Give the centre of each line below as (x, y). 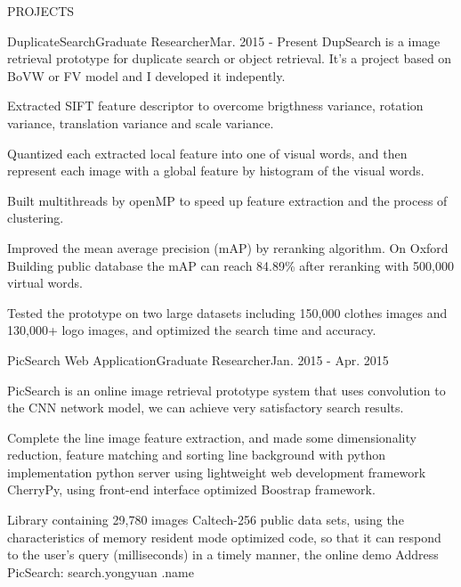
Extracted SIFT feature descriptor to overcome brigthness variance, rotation (215, 106)
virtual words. (45, 283)
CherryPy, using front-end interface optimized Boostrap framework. (191, 489)
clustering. (36, 218)
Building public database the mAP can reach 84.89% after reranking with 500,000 (230, 265)
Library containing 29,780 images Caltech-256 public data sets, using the (206, 520)
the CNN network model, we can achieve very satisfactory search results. (206, 408)
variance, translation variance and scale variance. (141, 122)
